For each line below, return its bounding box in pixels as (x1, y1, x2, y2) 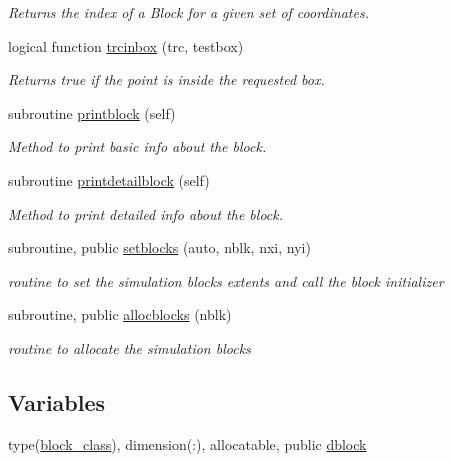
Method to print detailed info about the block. (8, 203, 284, 224)
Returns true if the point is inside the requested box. (8, 69, 325, 90)
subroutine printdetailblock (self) (8, 169, 210, 190)
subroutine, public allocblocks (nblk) (8, 304, 232, 325)
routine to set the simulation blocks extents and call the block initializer (8, 270, 444, 291)
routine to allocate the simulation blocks (8, 337, 251, 358)
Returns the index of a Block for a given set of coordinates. (8, 2, 369, 22)
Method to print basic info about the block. (8, 136, 267, 157)
